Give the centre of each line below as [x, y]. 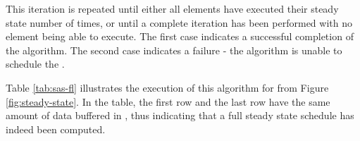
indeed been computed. [56, 129]
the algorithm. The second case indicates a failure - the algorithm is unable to [174, 50]
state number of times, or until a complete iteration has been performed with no [179, 22]
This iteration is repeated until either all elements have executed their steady [172, 8]
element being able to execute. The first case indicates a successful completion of [180, 36]
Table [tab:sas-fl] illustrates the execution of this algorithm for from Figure [167, 87]
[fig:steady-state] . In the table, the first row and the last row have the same [168, 101]
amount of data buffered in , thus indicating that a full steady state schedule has [180, 115]
